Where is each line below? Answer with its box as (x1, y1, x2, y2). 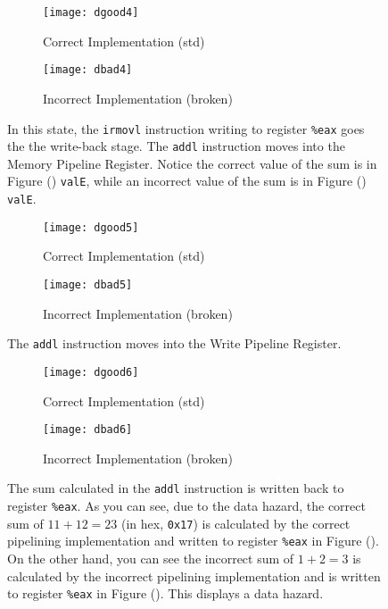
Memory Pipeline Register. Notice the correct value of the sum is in (7, 154, 377, 172)
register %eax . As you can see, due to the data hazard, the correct (7, 496, 366, 515)
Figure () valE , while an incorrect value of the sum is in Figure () (7, 171, 367, 190)
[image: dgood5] (43, 221, 139, 234)
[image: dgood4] (43, 6, 139, 19)
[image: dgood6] (43, 365, 139, 379)
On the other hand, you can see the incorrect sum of (7, 549, 294, 567)
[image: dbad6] (43, 423, 133, 437)
